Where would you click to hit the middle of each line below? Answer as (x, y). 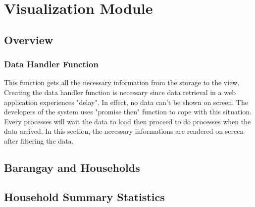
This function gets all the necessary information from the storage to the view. (122, 82)
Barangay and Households (72, 167)
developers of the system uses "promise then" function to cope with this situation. (128, 112)
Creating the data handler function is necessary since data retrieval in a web (120, 92)
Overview (29, 39)
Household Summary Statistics (84, 196)
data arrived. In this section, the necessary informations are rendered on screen (124, 131)
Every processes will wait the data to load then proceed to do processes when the (127, 121)
